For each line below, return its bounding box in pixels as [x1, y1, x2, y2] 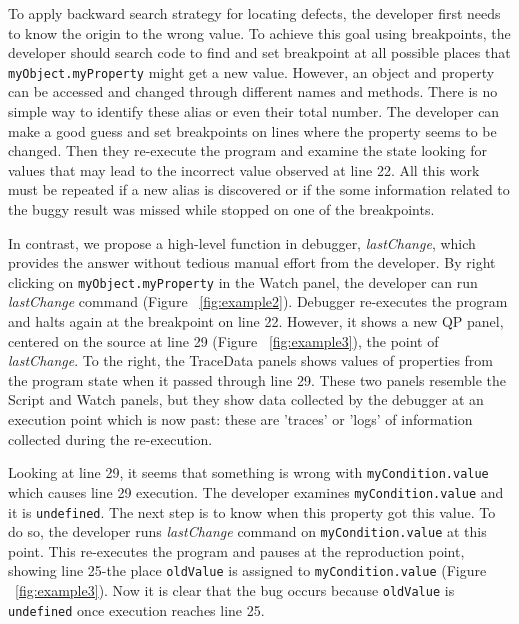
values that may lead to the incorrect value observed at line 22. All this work [8, 159, 480, 180]
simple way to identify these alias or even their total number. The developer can [8, 101, 500, 122]
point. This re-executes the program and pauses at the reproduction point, [8, 540, 465, 561]
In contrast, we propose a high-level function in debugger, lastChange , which [8, 232, 476, 253]
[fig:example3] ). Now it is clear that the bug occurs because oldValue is [15, 580, 455, 601]
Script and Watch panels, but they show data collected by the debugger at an [8, 389, 484, 410]
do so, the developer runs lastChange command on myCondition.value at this [8, 521, 487, 542]
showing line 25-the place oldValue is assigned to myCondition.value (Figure [8, 560, 487, 581]
